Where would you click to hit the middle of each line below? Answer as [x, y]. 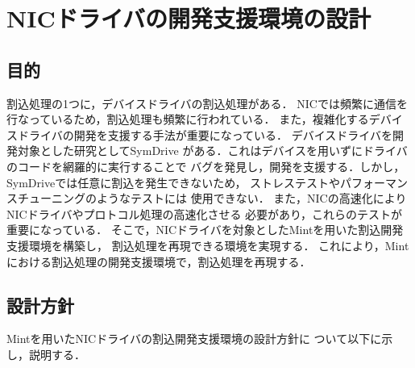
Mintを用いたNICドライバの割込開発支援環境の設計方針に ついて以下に [194, 339]
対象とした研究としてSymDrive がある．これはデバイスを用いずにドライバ [212, 151]
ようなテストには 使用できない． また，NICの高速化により [251, 198]
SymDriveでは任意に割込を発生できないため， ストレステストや [174, 182]
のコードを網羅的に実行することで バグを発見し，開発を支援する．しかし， [206, 166]
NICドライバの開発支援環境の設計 [189, 18]
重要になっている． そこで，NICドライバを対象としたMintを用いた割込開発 [205, 230]
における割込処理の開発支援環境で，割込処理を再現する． [159, 261]
